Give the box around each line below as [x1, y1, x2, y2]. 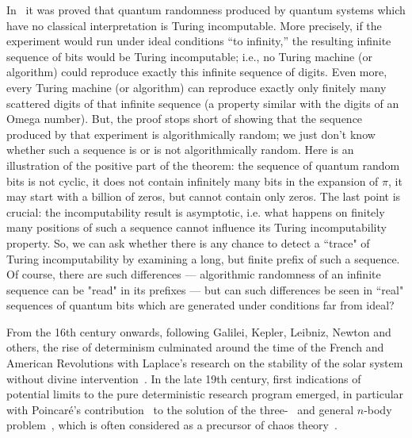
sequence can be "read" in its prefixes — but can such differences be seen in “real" [6, 281, 404, 298]
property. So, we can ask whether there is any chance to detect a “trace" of [6, 234, 370, 251]
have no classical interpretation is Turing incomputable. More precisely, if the [6, 17, 382, 33]
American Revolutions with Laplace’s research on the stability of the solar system [6, 355, 403, 371]
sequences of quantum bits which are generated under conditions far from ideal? [6, 297, 395, 313]
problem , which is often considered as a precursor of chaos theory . [6, 417, 338, 433]
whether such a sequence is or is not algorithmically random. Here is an [6, 141, 354, 158]
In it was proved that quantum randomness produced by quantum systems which [6, 2, 406, 17]
